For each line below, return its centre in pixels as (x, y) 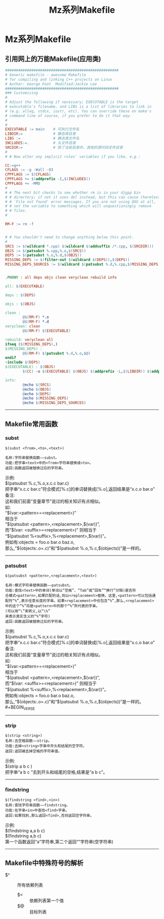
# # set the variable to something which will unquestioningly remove (78, 206)
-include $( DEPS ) (23, 362)
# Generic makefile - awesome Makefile (46, 75)
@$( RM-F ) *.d (36, 322)
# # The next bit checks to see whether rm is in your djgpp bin (73, 193)
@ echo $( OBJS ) (37, 389)
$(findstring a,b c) (23, 836)
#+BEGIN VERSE (20, 708)
